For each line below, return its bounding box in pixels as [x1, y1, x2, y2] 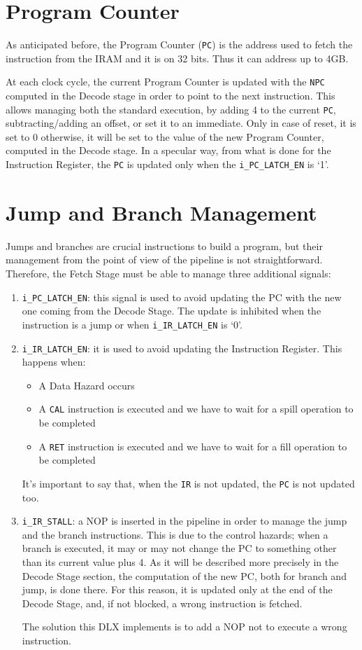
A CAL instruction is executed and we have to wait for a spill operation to [38, 401, 354, 416]
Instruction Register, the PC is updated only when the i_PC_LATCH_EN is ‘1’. [6, 157, 329, 172]
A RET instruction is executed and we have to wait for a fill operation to [38, 438, 347, 453]
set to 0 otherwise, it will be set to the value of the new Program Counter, [6, 129, 324, 144]
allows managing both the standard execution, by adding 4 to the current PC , [6, 102, 336, 116]
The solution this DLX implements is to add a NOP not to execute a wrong [22, 619, 347, 634]
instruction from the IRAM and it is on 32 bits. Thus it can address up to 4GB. [6, 50, 349, 65]
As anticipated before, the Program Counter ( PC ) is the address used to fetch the [6, 37, 353, 52]
